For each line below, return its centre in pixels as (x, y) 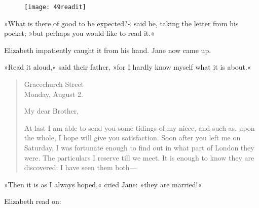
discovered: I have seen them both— (80, 167)
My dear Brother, (51, 111)
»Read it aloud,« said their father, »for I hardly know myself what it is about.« (128, 67)
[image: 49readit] (55, 7)
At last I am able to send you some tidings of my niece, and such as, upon (139, 127)
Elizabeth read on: (33, 201)
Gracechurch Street (54, 84)
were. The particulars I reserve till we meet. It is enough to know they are (139, 157)
